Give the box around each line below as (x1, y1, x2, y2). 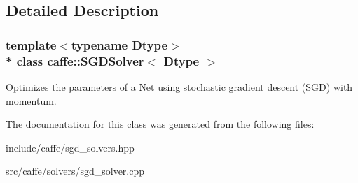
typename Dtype (71, 36, 168, 53)
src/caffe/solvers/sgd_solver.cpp (6, 163, 145, 178)
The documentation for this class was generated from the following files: (6, 117, 315, 131)
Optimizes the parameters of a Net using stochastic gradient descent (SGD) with (6, 79, 353, 94)
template (6, 36, 57, 53)
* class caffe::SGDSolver (6, 52, 144, 69)
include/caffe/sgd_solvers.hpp (6, 140, 135, 154)
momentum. (6, 93, 57, 108)
